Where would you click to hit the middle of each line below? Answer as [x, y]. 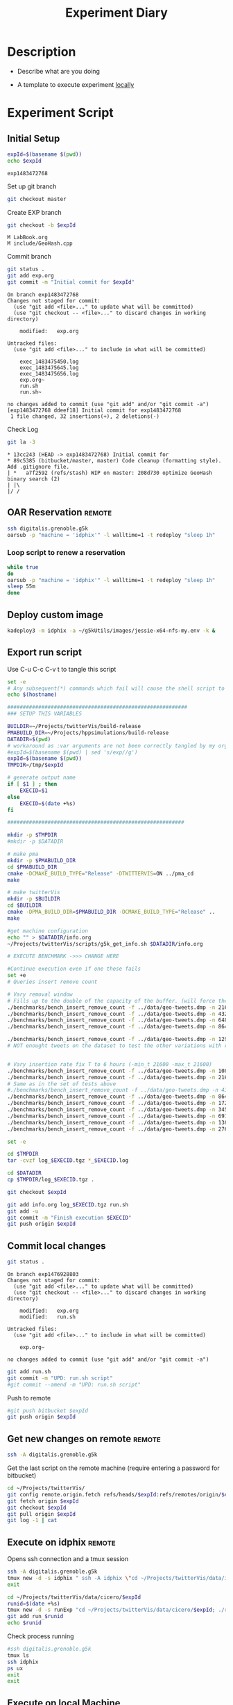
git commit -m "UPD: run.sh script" [60, 1378]
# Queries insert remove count [52, 982]
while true [23, 567]
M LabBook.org [28, 238]
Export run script [44, 653]
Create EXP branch [35, 212]
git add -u [23, 1211]
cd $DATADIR [24, 1173]
